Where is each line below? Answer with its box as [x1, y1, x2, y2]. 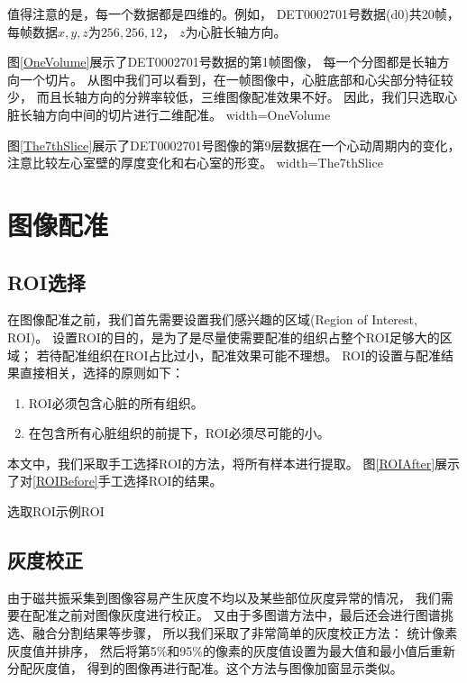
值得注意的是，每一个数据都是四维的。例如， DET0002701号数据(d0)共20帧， [7, 5, 460, 23]
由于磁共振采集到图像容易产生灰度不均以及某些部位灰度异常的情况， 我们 [7, 587, 441, 606]
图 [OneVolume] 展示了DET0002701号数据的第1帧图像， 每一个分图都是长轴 [7, 52, 437, 71]
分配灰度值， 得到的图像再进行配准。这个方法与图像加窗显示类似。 [7, 659, 403, 678]
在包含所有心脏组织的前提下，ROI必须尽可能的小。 [28, 423, 330, 442]
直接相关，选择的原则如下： [19, 363, 184, 382]
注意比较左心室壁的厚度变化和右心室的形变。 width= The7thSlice [7, 153, 383, 172]
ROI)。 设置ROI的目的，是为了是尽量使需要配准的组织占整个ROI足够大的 [7, 327, 440, 346]
